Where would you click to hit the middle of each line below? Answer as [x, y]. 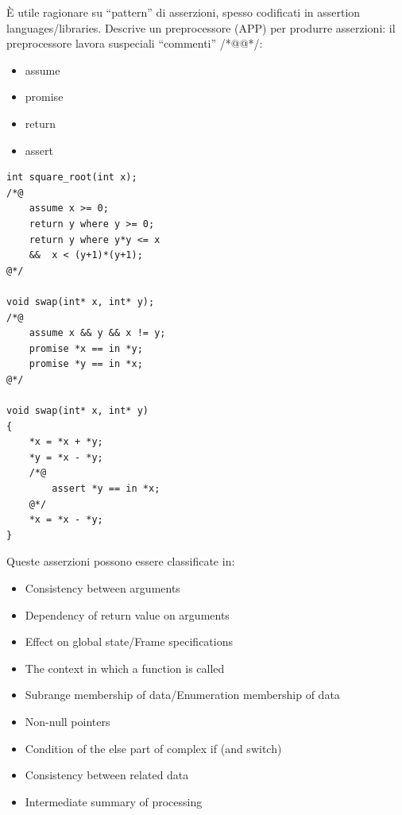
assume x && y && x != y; [97, 333]
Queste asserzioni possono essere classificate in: [121, 561]
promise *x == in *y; [86, 348]
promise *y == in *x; [86, 364]
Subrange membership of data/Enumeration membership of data [182, 695]
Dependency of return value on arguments [127, 614]
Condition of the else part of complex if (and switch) [153, 748]
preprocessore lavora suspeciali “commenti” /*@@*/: [135, 43]
